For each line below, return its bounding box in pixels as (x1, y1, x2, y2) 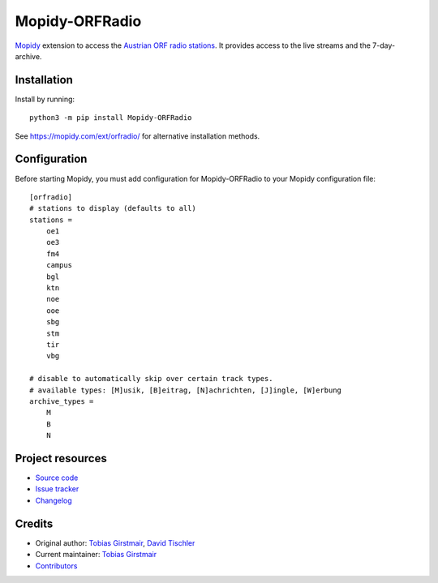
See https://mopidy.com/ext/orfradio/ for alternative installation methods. (15, 131, 260, 141)
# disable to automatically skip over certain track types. (29, 374, 273, 384)
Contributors (35, 560, 78, 571)
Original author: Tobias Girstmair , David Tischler (35, 538, 195, 547)
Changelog (35, 495, 72, 505)
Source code (35, 473, 79, 482)
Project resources (15, 451, 107, 465)
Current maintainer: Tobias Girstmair (35, 550, 157, 559)
